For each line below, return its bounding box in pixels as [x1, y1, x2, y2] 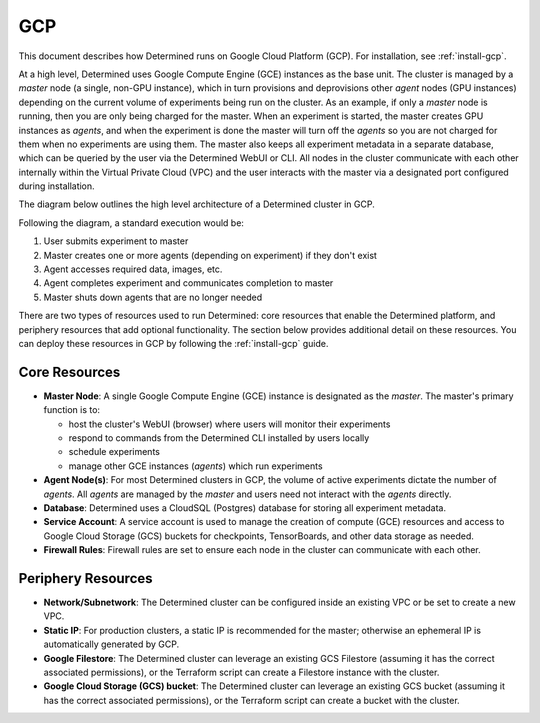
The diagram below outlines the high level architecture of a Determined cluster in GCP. [18, 198, 375, 210]
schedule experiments [68, 446, 160, 458]
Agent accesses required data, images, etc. [43, 263, 223, 275]
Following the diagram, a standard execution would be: [18, 216, 245, 229]
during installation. [18, 180, 95, 192]
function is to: [43, 404, 100, 416]
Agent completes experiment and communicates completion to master [43, 277, 334, 289]
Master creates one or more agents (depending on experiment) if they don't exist [43, 249, 377, 261]
